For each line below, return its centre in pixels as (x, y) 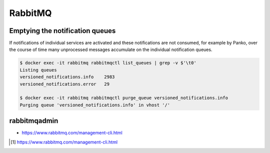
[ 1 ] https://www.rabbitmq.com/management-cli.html (64, 142)
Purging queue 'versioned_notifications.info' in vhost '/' (95, 105)
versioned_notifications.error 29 (65, 84)
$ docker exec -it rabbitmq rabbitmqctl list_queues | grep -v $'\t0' (108, 63)
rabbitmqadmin (34, 121)
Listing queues (38, 70)
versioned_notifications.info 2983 (67, 77)
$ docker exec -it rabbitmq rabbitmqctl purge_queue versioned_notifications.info (124, 98)
